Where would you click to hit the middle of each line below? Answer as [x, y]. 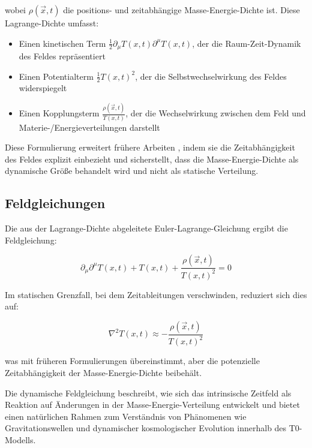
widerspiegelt [43, 88]
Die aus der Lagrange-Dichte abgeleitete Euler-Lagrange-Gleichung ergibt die [146, 228]
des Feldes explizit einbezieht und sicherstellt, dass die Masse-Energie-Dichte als [152, 159]
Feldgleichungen [55, 203]
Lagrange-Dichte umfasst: [52, 23]
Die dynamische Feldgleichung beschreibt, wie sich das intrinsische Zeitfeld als [148, 393]
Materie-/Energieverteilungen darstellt [89, 127]
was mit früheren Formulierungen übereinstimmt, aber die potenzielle [132, 361]
